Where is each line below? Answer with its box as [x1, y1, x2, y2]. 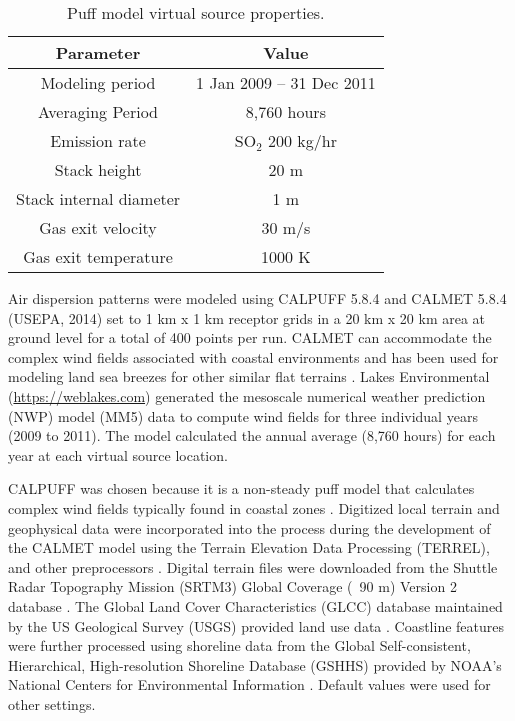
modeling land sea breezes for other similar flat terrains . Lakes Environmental [8, 366, 490, 387]
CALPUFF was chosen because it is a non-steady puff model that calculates [8, 478, 475, 499]
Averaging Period [38, 100, 158, 123]
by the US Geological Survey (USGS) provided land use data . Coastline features [8, 615, 505, 636]
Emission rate [50, 129, 146, 152]
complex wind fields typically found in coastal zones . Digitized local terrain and [8, 497, 500, 518]
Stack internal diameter [16, 187, 181, 210]
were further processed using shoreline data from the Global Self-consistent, [8, 635, 471, 656]
